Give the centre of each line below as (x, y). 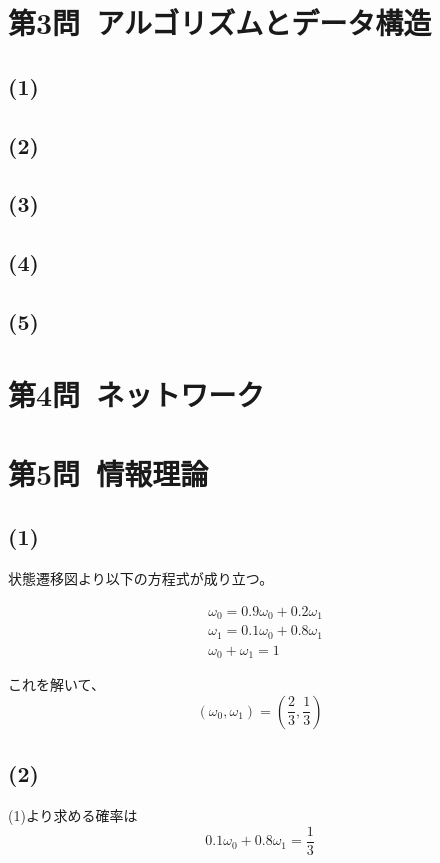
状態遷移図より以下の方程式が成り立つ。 (141, 578)
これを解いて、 (56, 684)
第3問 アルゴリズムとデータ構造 (220, 22)
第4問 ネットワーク (136, 394)
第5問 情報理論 (108, 472)
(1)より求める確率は (73, 815)
